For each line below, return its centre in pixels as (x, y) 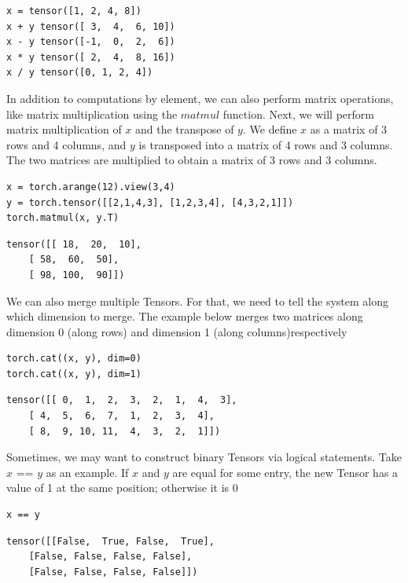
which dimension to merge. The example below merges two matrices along (185, 316)
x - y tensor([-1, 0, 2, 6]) (91, 42)
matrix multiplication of (64, 129)
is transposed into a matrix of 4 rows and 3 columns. (266, 144)
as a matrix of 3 (349, 129)
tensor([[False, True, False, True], (110, 541)
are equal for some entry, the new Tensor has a (285, 472)
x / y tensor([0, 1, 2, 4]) (80, 73)
